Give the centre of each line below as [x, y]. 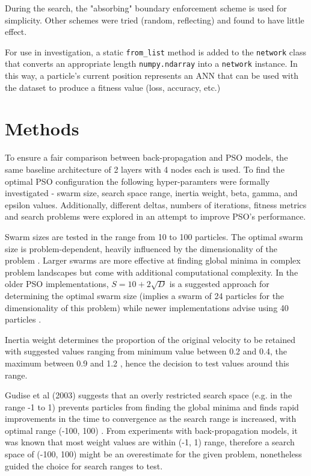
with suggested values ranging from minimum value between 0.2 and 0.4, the [146, 351]
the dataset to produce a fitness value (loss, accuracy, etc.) [113, 87]
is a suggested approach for [219, 284]
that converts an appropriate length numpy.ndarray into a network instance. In [151, 63]
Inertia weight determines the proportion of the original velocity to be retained [150, 339]
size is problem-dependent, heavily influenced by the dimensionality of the [141, 248]
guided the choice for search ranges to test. [84, 465]
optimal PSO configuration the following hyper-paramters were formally [137, 181]
